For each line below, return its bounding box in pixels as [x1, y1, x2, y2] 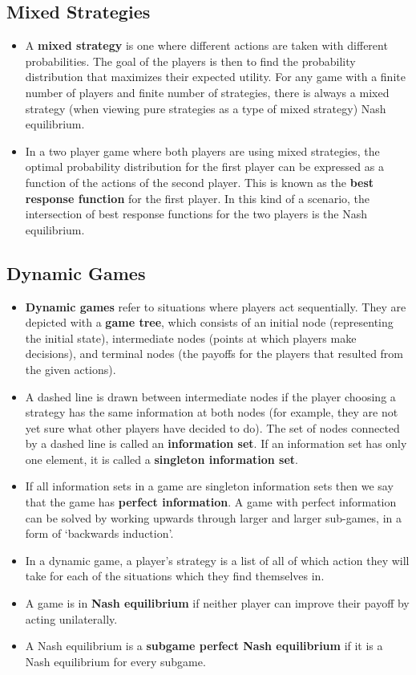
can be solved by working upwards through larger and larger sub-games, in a [25, 509, 402, 526]
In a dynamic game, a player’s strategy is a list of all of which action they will [25, 551, 410, 568]
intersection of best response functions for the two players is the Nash [25, 205, 367, 222]
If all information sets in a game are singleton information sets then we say [25, 478, 394, 494]
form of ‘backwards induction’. [25, 525, 174, 542]
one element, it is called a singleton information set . [25, 450, 298, 467]
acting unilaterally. [25, 610, 118, 627]
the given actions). [25, 360, 116, 377]
